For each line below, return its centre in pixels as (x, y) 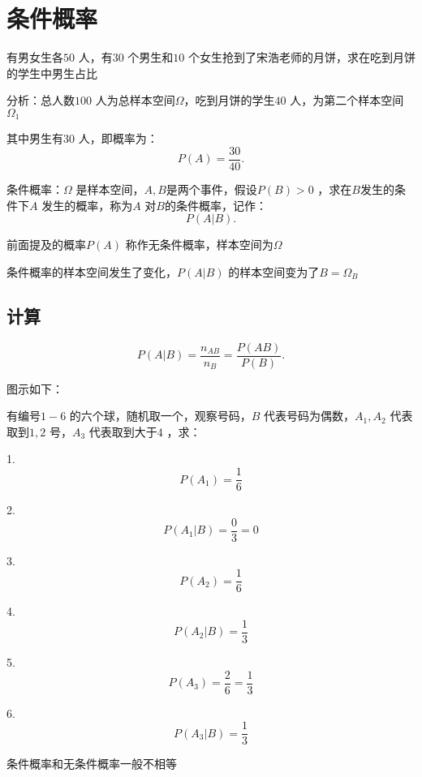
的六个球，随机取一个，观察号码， (160, 416)
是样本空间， (110, 189)
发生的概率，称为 (87, 205)
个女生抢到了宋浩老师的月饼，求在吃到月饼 (302, 57)
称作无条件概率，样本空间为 (199, 245)
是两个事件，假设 (211, 189)
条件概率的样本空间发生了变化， (92, 271)
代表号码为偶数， (310, 416)
